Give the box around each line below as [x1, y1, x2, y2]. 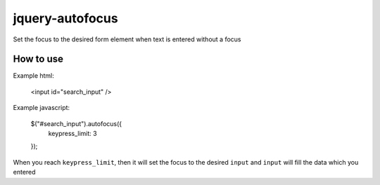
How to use [13, 53, 63, 65]
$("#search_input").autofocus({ [30, 119, 122, 128]
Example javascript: [13, 104, 70, 112]
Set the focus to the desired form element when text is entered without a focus [13, 35, 241, 43]
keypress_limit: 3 [48, 130, 98, 138]
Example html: [13, 71, 54, 80]
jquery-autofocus [13, 11, 119, 26]
